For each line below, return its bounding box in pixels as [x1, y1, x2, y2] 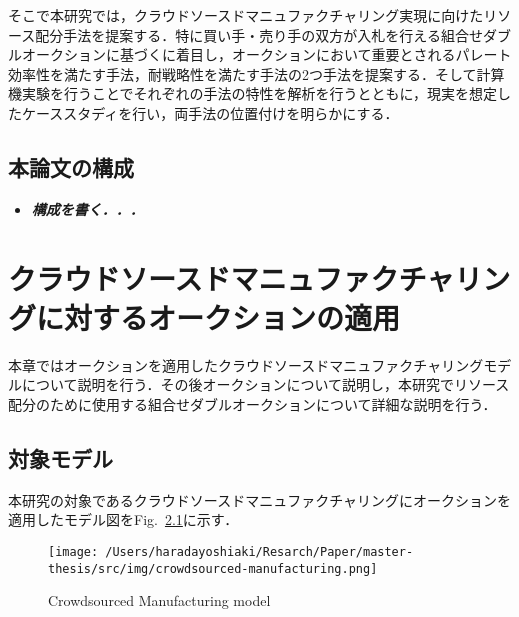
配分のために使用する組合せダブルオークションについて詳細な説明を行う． [8, 393, 497, 414]
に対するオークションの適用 [36, 296, 401, 337]
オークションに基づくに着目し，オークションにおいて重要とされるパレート [21, 44, 512, 65]
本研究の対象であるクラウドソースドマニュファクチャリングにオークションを [8, 489, 512, 510]
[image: [48, 544, 99, 559]
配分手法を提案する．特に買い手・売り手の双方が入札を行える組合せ [35, 24, 483, 45]
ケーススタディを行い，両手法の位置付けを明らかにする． [21, 102, 399, 123]
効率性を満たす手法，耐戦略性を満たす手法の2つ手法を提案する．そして [8, 63, 477, 84]
